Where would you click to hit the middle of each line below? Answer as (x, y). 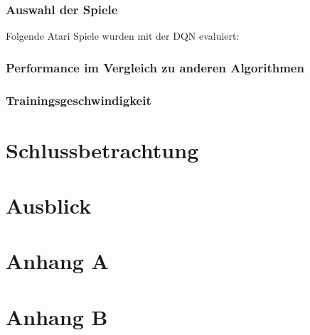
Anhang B (57, 316)
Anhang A (57, 261)
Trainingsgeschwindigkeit (79, 100)
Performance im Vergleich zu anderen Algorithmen (155, 67)
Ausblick (49, 205)
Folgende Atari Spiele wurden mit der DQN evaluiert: (123, 36)
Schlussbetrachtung (102, 149)
